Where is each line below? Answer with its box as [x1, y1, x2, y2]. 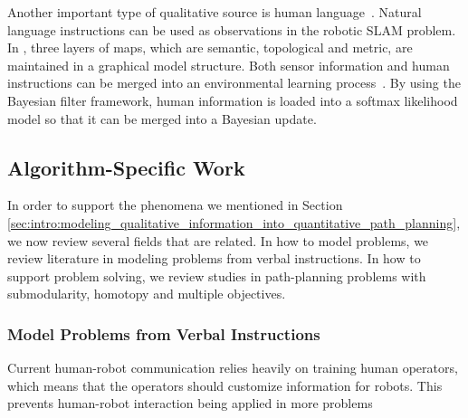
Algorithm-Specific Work [7, 153, 245, 181]
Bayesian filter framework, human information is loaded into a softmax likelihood [7, 90, 458, 109]
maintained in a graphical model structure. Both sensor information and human [7, 55, 450, 74]
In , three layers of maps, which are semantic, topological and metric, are [7, 38, 413, 57]
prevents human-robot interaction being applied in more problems [7, 394, 373, 413]
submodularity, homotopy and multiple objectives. [7, 284, 286, 303]
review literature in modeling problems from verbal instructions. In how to [7, 249, 421, 268]
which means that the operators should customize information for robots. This [7, 375, 443, 394]
